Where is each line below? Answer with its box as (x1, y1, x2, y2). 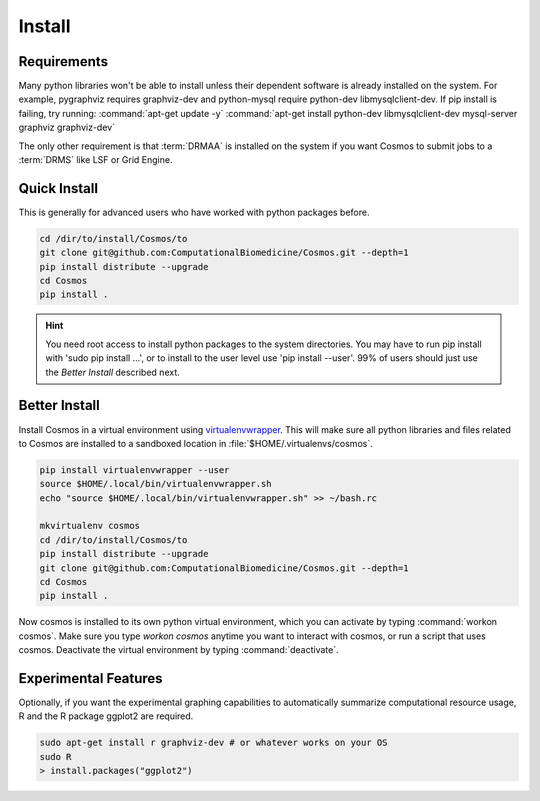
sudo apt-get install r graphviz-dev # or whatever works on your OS (39, 737, 388, 749)
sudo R (39, 751, 72, 762)
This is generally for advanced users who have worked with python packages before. (18, 206, 370, 218)
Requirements (18, 53, 109, 70)
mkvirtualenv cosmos (39, 520, 140, 532)
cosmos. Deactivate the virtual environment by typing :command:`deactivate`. (18, 644, 339, 656)
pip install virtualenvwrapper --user (39, 464, 230, 475)
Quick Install (18, 180, 99, 197)
